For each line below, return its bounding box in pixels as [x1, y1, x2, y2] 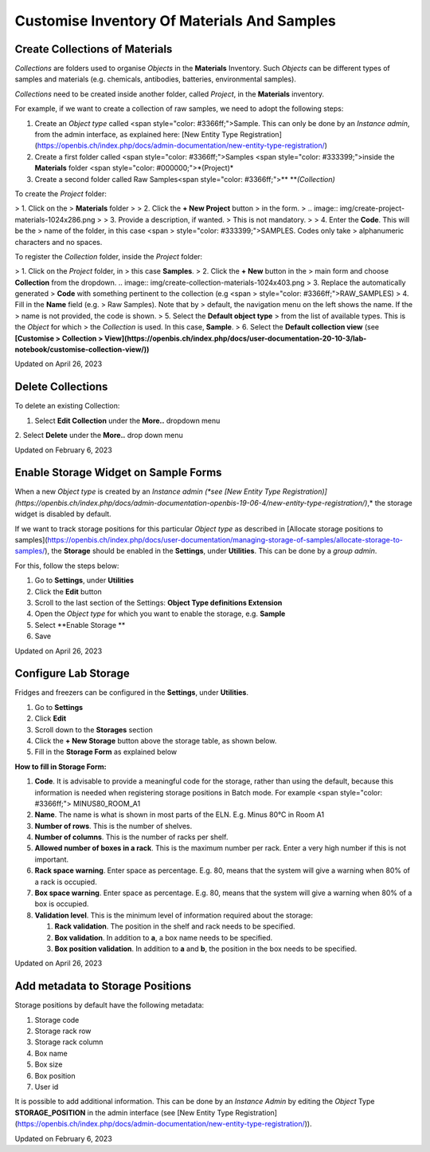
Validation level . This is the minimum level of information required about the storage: [34, 910, 314, 920]
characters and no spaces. [14, 237, 103, 247]
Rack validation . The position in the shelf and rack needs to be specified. [54, 921, 295, 931]
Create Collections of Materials [14, 42, 173, 56]
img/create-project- [339, 203, 405, 213]
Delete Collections [14, 380, 108, 394]
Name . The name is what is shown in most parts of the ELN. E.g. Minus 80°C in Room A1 [34, 810, 325, 819]
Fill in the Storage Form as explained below [34, 747, 178, 757]
